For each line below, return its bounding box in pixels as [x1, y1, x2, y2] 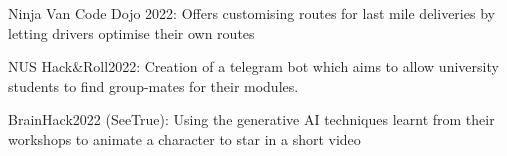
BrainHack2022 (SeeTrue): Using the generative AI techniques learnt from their [8, 109, 495, 130]
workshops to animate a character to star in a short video [8, 128, 361, 149]
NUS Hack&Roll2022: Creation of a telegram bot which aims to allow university [8, 56, 499, 77]
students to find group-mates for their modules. [8, 75, 299, 96]
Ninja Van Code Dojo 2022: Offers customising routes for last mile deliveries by [8, 3, 495, 23]
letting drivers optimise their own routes [8, 22, 255, 43]
